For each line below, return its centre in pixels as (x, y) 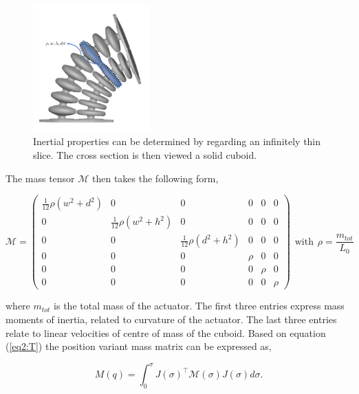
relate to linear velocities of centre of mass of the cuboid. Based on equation (166, 332)
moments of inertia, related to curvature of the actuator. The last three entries (171, 319)
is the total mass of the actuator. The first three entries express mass (199, 306)
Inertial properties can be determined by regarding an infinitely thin (177, 141)
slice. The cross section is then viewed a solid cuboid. (145, 154)
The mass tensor (40, 178)
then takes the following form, (155, 178)
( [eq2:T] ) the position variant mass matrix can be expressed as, (139, 346)
